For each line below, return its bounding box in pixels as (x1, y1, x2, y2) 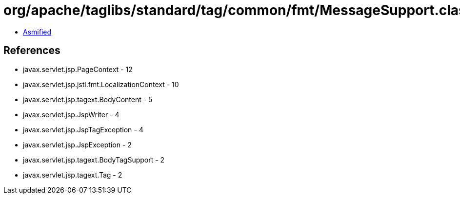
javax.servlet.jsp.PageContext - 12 (23, 65, 133, 73)
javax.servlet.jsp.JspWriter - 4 (23, 110, 120, 119)
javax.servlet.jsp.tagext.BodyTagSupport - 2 (23, 155, 165, 164)
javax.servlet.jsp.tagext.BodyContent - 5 (23, 95, 153, 104)
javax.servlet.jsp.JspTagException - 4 (23, 125, 143, 134)
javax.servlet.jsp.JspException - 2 (23, 140, 132, 149)
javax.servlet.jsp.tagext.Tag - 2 (23, 170, 122, 179)
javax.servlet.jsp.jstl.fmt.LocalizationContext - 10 (23, 80, 179, 89)
